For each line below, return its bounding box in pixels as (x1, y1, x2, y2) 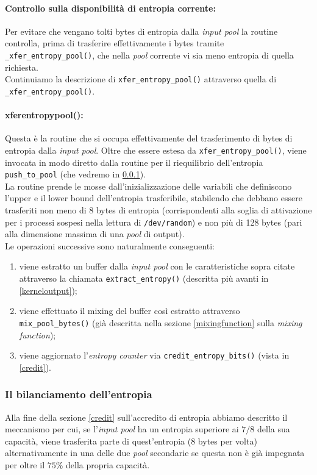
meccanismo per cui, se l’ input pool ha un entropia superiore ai (5, 423, 239, 435)
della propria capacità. (66, 459, 150, 471)
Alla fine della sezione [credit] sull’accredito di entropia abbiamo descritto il (5, 410, 288, 423)
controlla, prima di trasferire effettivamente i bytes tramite (5, 37, 224, 49)
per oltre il (5, 459, 45, 471)
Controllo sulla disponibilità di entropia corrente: (5, 1, 216, 14)
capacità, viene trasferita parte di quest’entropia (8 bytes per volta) (5, 434, 257, 447)
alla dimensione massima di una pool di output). (5, 227, 185, 240)
